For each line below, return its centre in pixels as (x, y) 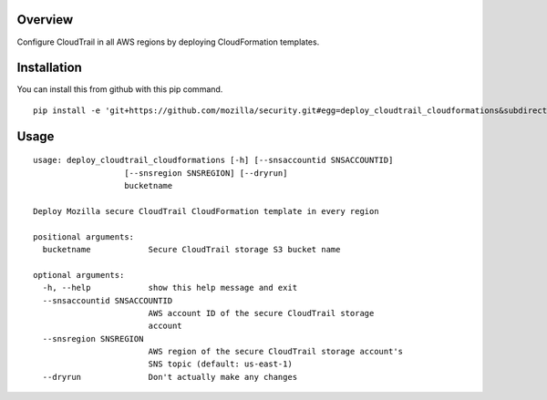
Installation (49, 68)
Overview (45, 20)
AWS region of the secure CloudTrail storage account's (276, 352)
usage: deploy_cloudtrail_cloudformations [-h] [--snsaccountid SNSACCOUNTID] (213, 160)
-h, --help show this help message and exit (170, 288)
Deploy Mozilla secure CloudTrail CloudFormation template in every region (206, 211)
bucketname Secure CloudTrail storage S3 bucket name (191, 249)
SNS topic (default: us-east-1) (221, 364)
